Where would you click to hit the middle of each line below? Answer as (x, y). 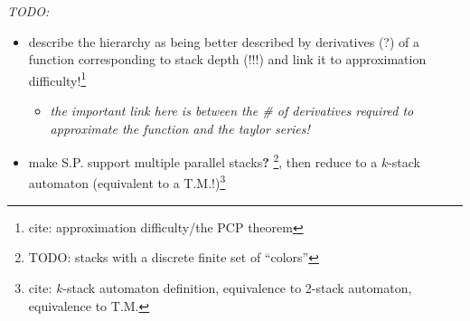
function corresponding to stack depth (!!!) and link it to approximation (227, 59)
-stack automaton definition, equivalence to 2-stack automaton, (237, 287)
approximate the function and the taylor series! (180, 128)
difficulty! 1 (57, 79)
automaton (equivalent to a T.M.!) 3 (127, 182)
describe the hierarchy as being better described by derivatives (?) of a (224, 41)
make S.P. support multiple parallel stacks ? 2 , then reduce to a (203, 160)
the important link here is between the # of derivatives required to (232, 111)
